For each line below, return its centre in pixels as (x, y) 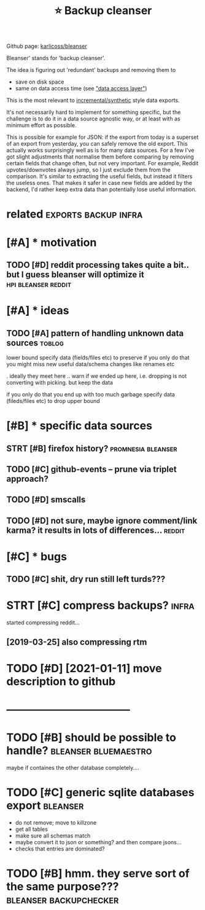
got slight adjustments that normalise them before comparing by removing (100, 157)
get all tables (31, 829)
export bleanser (45, 806)
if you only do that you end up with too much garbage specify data (91, 394)
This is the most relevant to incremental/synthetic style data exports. (93, 100)
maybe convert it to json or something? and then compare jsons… (98, 842)
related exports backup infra (75, 214)
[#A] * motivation (52, 242)
